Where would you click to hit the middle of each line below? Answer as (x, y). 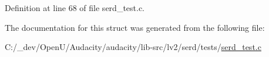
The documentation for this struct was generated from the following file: (135, 27)
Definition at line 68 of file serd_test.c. (75, 8)
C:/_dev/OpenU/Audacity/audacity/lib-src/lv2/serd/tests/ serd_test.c (133, 47)
